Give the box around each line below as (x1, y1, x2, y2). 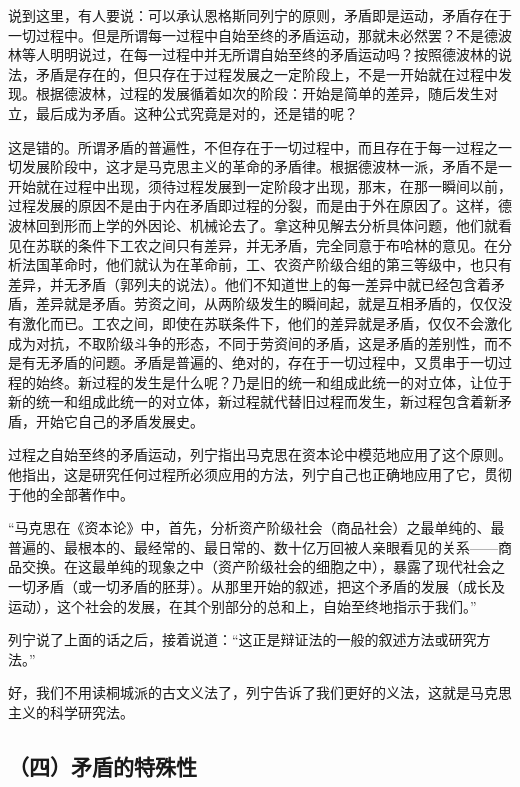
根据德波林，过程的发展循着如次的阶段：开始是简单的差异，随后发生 (35, 83, 484, 104)
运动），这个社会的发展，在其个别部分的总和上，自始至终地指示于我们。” (8, 595, 477, 616)
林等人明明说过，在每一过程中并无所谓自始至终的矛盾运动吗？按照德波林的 (8, 44, 498, 65)
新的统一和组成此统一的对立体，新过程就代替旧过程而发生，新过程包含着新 (8, 391, 498, 412)
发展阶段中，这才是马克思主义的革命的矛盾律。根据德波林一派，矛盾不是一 (21, 156, 512, 177)
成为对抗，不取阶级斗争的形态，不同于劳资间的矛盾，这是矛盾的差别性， (8, 332, 484, 353)
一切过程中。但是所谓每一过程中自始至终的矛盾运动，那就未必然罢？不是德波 (8, 24, 512, 45)
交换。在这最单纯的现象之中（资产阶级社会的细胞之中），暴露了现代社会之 (21, 556, 505, 577)
